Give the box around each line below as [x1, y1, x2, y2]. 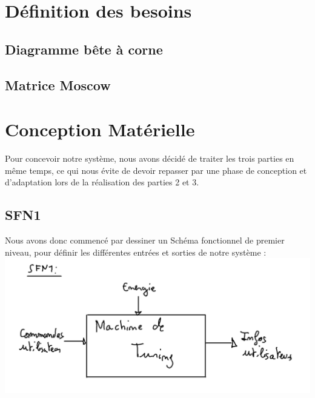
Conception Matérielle [5, 117, 195, 142]
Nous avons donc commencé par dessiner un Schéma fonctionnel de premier [5, 234, 285, 247]
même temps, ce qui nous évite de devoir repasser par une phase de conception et [5, 164, 307, 176]
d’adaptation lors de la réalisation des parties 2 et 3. [5, 176, 199, 188]
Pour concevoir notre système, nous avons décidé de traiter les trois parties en [5, 152, 294, 165]
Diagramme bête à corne [5, 39, 163, 58]
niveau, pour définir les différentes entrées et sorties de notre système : [5, 245, 267, 258]
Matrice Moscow [5, 75, 111, 94]
